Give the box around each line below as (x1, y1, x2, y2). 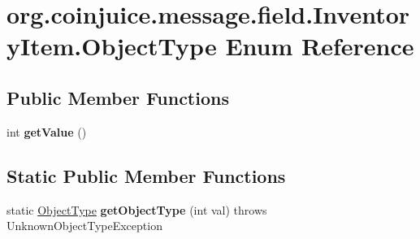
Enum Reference (225, 29, 414, 63)
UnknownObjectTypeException (6, 217, 162, 234)
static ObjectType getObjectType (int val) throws (6, 201, 267, 218)
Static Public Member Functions (6, 163, 286, 188)
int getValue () (6, 123, 87, 140)
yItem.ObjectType (6, 29, 217, 63)
